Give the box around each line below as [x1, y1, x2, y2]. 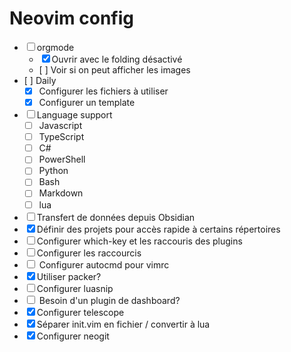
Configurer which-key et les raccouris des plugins [36, 235, 243, 247]
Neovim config [9, 7, 134, 30]
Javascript [38, 120, 83, 132]
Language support [36, 109, 113, 121]
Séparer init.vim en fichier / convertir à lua [36, 318, 211, 330]
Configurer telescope [36, 306, 125, 318]
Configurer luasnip [36, 282, 114, 294]
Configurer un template [38, 97, 136, 108]
